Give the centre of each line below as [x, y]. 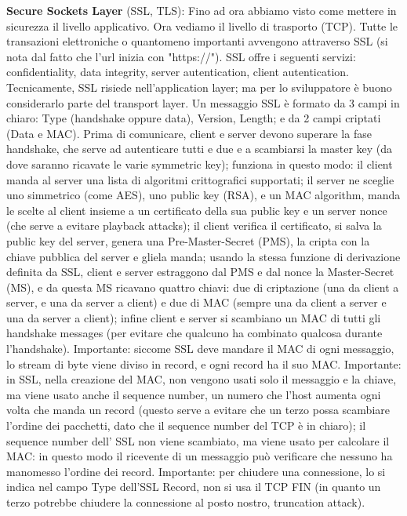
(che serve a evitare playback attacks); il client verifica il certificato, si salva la [194, 225]
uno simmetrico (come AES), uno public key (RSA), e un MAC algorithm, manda [203, 195]
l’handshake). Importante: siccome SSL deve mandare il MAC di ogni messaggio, [200, 349]
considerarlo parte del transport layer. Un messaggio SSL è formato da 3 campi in [203, 102]
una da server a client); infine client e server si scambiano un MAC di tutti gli [194, 317]
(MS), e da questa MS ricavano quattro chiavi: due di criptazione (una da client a [203, 287]
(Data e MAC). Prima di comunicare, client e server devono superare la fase [189, 133]
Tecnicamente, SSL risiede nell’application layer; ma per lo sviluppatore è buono [199, 87]
